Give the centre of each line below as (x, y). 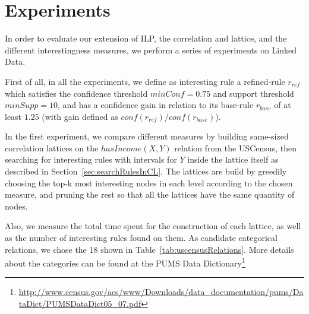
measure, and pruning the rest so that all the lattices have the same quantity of (150, 194)
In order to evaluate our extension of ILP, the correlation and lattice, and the (146, 38)
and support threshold (253, 93)
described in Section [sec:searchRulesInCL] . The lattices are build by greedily (146, 171)
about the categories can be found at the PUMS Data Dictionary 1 (125, 262)
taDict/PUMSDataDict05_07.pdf (80, 304)
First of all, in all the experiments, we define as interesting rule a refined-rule (145, 81)
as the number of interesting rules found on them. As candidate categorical (141, 238)
